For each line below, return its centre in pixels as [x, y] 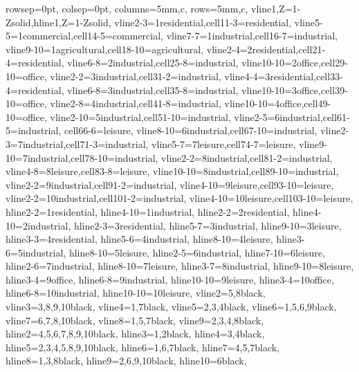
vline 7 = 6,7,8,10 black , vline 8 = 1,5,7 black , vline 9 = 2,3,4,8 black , [135, 320]
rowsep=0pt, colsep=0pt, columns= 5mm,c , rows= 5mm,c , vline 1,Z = [149, 8]
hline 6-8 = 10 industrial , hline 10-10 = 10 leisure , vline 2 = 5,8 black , [136, 293]
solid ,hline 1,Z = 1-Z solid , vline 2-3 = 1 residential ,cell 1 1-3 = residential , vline [163, 22]
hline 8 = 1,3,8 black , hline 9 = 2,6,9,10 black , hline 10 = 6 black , [126, 361]
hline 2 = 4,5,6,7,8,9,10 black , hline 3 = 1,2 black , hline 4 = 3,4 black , [135, 334]
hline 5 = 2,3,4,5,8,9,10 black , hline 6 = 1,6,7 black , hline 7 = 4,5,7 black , [143, 347]
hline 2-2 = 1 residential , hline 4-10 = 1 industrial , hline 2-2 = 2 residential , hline [159, 211]
